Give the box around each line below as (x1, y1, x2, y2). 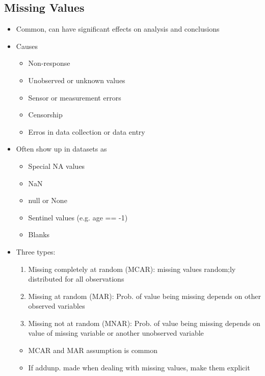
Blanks (28, 229, 50, 240)
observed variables (28, 300, 85, 311)
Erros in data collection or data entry (28, 126, 145, 137)
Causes (16, 40, 38, 51)
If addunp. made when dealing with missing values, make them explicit (28, 362, 250, 372)
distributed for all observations (28, 273, 124, 284)
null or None (28, 195, 67, 206)
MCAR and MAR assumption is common (28, 345, 157, 356)
